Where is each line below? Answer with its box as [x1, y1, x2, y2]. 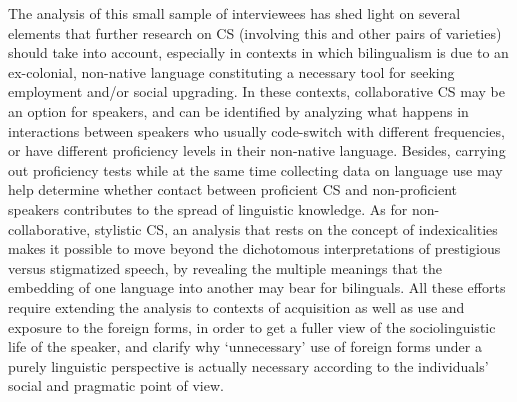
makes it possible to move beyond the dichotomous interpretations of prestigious [8, 238, 501, 259]
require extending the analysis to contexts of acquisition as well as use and [8, 296, 465, 317]
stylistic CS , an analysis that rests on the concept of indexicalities [94, 218, 498, 239]
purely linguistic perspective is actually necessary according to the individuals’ [8, 355, 489, 376]
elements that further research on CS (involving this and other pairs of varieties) [8, 22, 502, 43]
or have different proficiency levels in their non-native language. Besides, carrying [8, 140, 506, 161]
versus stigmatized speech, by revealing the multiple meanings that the [8, 257, 443, 278]
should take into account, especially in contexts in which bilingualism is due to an [8, 42, 509, 63]
